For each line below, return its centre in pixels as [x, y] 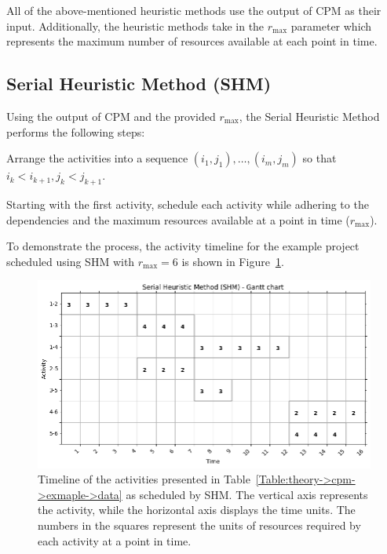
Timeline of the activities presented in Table [144, 479]
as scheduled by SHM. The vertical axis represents [247, 494]
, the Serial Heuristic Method [309, 116]
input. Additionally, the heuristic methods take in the [135, 26]
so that [319, 158]
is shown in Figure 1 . [233, 261]
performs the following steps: [76, 131]
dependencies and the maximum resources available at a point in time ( [178, 219]
